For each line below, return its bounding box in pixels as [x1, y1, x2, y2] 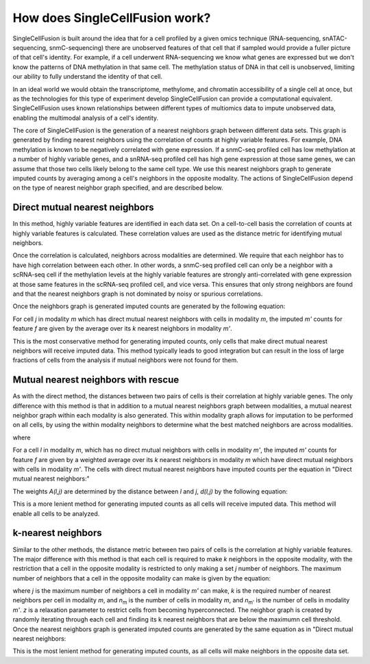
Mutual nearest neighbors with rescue [12, 374, 180, 386]
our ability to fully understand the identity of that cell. [12, 73, 162, 81]
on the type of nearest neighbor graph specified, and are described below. [12, 183, 223, 192]
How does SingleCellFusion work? [12, 10, 211, 25]
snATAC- [322, 34, 347, 42]
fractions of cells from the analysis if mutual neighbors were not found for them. [12, 356, 239, 364]
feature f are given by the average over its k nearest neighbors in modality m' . [12, 324, 232, 333]
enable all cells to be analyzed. [12, 509, 100, 518]
